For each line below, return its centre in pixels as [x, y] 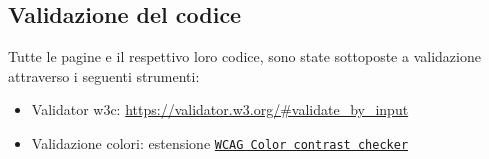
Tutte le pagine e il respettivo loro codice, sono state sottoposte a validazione [244, 56]
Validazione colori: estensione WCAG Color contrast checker [220, 142]
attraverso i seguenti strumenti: [104, 75]
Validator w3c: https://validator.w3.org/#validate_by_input [220, 109]
